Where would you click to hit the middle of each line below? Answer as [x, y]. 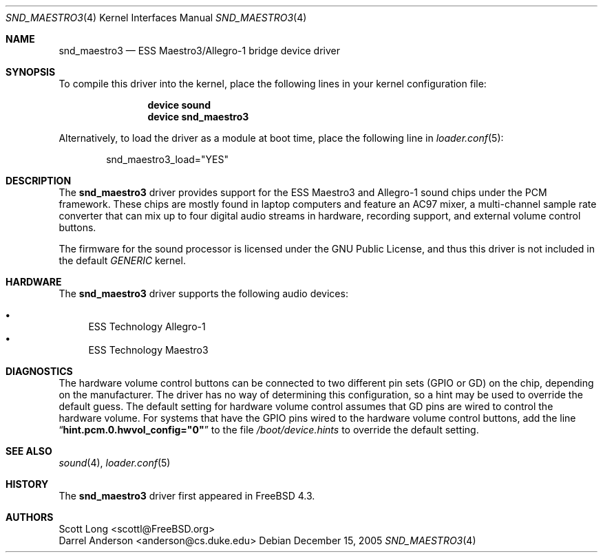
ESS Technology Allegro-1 [147, 326]
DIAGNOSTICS [39, 371]
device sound [179, 105]
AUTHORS [30, 517]
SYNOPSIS [31, 72]
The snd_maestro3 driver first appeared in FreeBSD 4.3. [187, 496]
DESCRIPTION [39, 181]
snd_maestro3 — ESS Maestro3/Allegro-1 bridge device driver [199, 51]
